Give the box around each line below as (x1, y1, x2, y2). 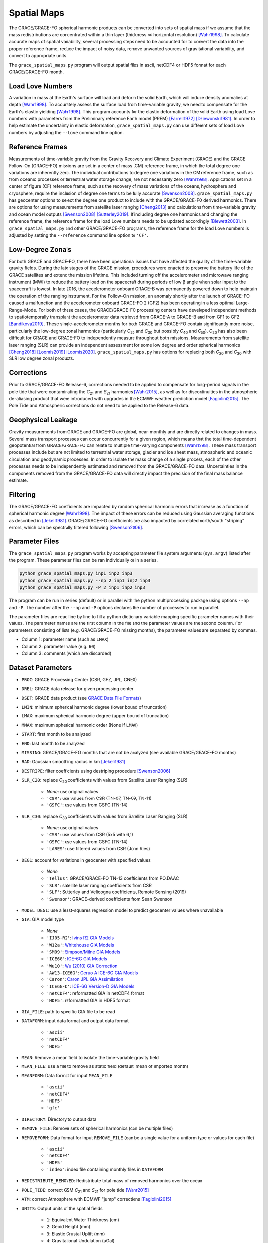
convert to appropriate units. (9, 53, 68, 59)
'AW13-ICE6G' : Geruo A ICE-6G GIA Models (46, 970, 138, 976)
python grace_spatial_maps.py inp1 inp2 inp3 (19, 571, 133, 576)
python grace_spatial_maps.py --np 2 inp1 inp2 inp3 (19, 577, 151, 583)
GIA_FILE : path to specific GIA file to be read (21, 1009, 115, 1015)
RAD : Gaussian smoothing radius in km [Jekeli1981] (21, 759, 126, 765)
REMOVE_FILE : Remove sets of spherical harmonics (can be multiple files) (21, 1125, 173, 1131)
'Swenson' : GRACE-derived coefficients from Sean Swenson (46, 896, 173, 902)
